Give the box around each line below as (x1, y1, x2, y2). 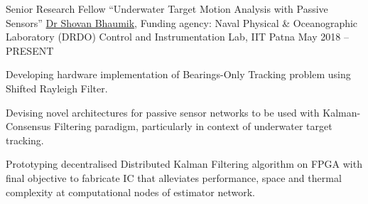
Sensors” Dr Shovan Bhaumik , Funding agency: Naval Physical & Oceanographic (6, 15, 358, 30)
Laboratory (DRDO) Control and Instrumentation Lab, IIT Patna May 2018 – (6, 29, 349, 44)
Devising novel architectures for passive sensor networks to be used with (6, 104, 320, 119)
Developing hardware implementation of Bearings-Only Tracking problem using (6, 67, 351, 82)
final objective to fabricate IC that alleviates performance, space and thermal (6, 170, 342, 185)
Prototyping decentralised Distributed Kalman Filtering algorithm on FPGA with (6, 156, 362, 171)
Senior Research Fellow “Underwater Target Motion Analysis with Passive (6, 1, 328, 16)
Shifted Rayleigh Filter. (6, 80, 108, 95)
